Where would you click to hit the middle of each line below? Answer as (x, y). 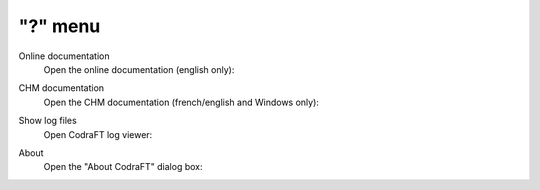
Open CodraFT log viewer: (98, 134)
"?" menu (59, 26)
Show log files (47, 121)
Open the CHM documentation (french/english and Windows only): (181, 102)
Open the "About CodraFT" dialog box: (123, 167)
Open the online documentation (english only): (139, 69)
